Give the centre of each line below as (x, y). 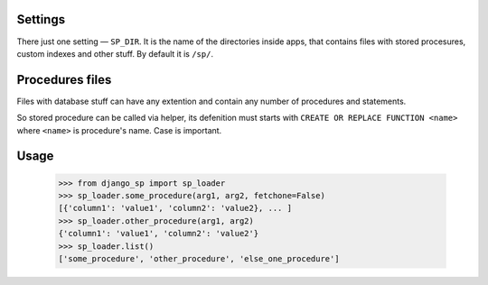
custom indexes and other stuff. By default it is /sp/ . (115, 53)
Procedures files (64, 80)
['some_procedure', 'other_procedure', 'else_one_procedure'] (199, 258)
